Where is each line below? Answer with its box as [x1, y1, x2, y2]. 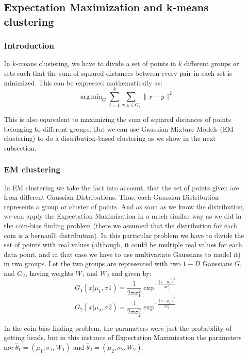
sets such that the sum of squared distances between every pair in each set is [4, 68, 232, 78]
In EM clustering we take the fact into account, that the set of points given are [4, 182, 239, 192]
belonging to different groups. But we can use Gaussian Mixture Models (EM [4, 123, 234, 134]
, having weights [25, 268, 73, 278]
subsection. [4, 142, 37, 153]
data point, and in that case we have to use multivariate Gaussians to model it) [4, 249, 241, 259]
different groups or [184, 58, 239, 68]
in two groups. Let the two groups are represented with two [4, 258, 181, 269]
